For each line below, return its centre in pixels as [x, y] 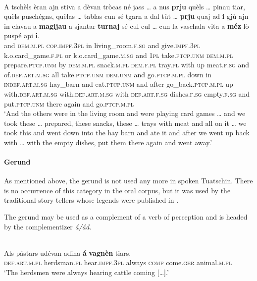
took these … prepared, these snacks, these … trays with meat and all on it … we [125, 123]
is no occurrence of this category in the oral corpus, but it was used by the [117, 190]
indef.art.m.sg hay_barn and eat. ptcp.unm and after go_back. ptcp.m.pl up [119, 84]
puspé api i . [22, 35]
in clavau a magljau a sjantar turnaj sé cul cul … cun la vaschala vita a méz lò [127, 26]
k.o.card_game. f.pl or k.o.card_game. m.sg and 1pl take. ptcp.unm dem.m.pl [119, 55]
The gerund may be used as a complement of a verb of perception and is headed [126, 217]
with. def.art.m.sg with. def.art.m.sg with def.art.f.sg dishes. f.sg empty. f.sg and [127, 93]
